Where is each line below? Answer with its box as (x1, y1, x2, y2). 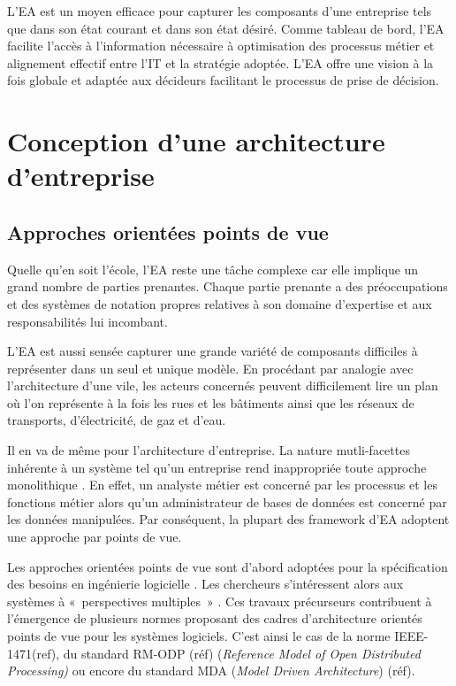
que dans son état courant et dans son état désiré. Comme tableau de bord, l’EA (7, 19, 445, 37)
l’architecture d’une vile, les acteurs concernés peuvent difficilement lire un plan (7, 376, 438, 395)
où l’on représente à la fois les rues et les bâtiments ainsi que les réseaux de (7, 393, 414, 412)
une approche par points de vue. (7, 528, 182, 546)
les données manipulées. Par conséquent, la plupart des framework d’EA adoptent (7, 510, 450, 528)
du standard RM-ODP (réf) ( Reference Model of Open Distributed (63, 644, 421, 662)
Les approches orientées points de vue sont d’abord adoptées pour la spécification (7, 557, 448, 575)
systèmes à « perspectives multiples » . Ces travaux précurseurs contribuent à (7, 591, 432, 610)
